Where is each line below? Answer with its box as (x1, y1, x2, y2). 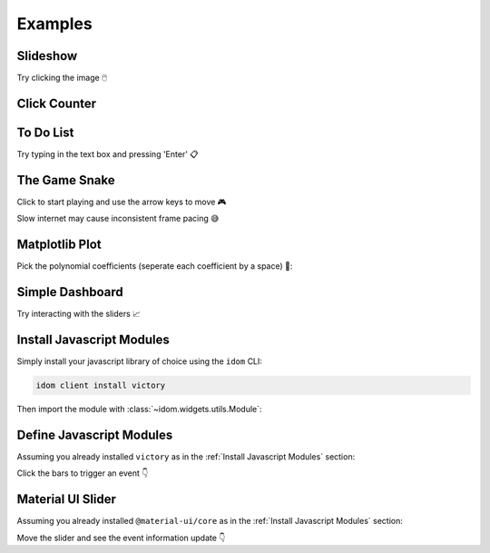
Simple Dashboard (16, 284, 124, 300)
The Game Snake (16, 173, 115, 188)
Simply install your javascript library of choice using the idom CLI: (16, 356, 263, 367)
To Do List (16, 124, 74, 140)
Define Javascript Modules (16, 427, 173, 442)
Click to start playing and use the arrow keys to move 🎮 (16, 196, 227, 207)
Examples (16, 14, 93, 34)
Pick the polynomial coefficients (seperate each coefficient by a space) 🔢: (16, 261, 293, 272)
